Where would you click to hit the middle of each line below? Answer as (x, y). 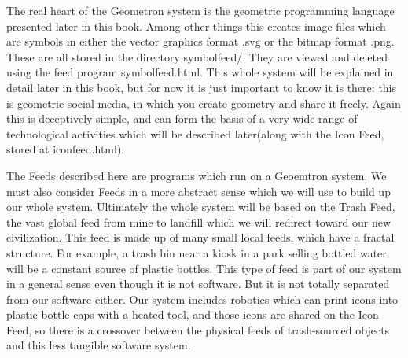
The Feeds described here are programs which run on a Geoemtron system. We (197, 175)
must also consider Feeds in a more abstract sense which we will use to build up (198, 191)
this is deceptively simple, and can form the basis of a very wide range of (182, 118)
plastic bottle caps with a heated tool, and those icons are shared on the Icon (193, 314)
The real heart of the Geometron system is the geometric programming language (200, 10)
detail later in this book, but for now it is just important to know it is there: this (202, 87)
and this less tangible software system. (99, 345)
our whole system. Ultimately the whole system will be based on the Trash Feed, (201, 207)
